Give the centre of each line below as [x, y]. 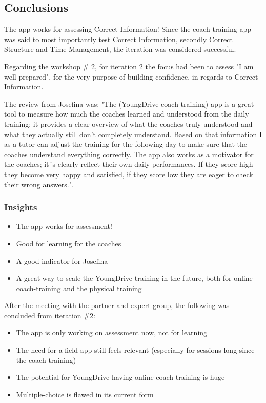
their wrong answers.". [39, 184]
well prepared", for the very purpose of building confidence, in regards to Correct [131, 76]
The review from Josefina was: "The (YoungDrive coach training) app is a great [129, 103]
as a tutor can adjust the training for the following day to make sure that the [126, 144]
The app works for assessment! [64, 226]
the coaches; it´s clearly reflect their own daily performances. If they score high [129, 164]
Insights [21, 207]
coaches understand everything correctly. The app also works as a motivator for [129, 154]
